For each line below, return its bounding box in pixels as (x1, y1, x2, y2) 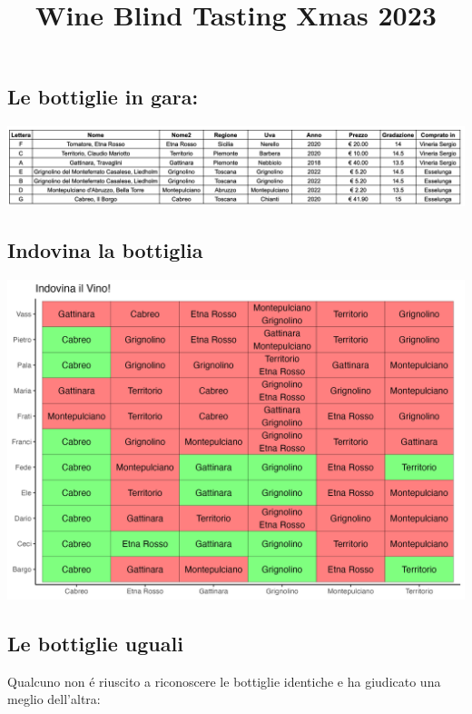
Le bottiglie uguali (7, 629, 183, 657)
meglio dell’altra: (7, 689, 101, 709)
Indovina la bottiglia (7, 235, 203, 263)
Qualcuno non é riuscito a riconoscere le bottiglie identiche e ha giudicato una (7, 671, 441, 690)
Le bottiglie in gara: (7, 83, 199, 111)
